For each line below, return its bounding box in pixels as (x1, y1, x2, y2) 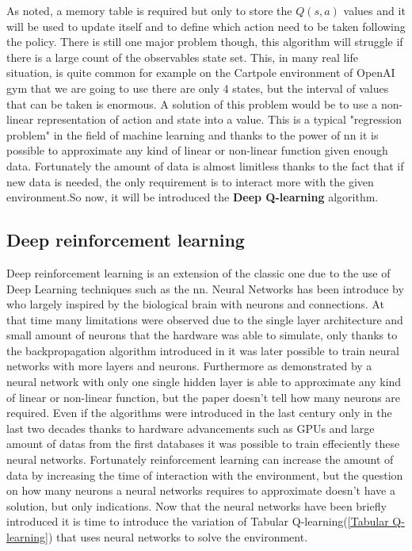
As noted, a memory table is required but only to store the (6, 2, 292, 18)
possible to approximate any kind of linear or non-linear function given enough (6, 142, 388, 159)
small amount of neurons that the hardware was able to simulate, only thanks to (6, 327, 398, 343)
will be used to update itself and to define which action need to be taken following (6, 17, 406, 34)
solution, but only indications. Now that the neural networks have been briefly (6, 497, 387, 514)
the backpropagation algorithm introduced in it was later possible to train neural (6, 342, 399, 358)
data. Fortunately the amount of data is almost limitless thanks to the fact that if (6, 157, 404, 174)
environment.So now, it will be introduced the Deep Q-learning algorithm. (6, 189, 379, 205)
